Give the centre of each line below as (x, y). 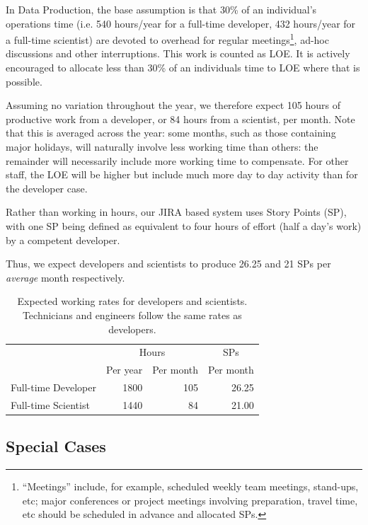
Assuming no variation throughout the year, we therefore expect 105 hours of (173, 105)
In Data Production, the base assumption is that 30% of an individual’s (161, 9)
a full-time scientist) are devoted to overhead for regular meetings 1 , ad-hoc (167, 39)
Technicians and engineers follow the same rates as (132, 315)
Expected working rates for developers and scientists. (132, 301)
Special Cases (56, 446)
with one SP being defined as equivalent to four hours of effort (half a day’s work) (184, 225)
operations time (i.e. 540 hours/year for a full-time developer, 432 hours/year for (181, 23)
